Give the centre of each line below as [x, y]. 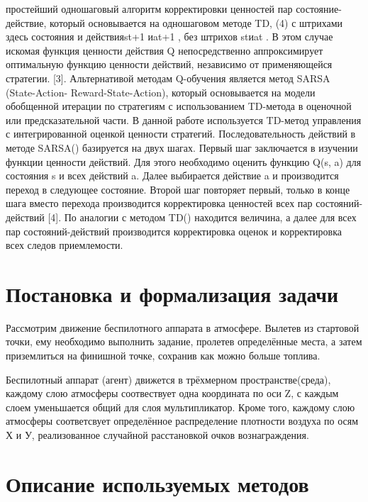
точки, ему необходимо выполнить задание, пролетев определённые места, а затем [184, 341]
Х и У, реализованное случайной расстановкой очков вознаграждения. [157, 434]
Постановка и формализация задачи [172, 293]
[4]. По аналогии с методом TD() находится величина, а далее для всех [202, 217]
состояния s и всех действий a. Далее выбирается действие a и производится [172, 175]
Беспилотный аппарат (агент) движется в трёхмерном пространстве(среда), [168, 379]
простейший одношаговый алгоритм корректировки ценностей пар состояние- [174, 9]
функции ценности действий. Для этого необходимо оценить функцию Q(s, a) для [184, 161]
